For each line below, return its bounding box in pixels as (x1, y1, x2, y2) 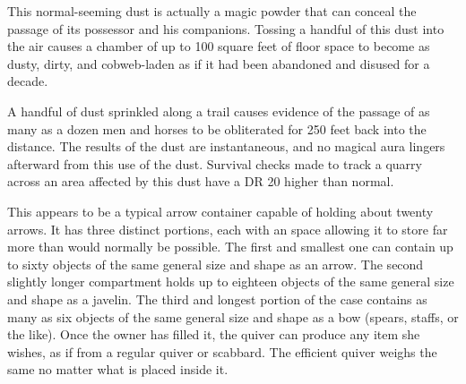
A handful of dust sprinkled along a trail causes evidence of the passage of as (7, 101, 430, 120)
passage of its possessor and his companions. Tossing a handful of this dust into (7, 19, 444, 38)
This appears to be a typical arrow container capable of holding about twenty (7, 201, 434, 220)
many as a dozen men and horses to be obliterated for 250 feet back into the (7, 119, 427, 138)
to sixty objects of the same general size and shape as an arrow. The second (7, 254, 424, 273)
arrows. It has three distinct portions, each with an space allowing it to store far (7, 219, 448, 238)
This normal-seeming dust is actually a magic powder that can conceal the (7, 2, 417, 20)
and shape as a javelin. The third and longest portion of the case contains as (7, 289, 427, 308)
